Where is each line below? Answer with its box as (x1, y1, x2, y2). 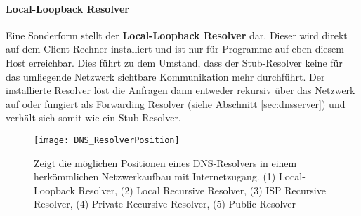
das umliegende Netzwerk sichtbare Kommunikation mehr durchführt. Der (6, 69, 325, 83)
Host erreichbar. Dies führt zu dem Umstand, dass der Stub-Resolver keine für (6, 55, 343, 69)
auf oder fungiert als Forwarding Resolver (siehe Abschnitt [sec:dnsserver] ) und (6, 96, 346, 111)
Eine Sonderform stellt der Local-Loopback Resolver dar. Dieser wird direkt (6, 27, 348, 42)
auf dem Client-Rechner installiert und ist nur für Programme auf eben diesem (6, 41, 344, 56)
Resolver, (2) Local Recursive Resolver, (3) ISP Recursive (78, 182, 326, 197)
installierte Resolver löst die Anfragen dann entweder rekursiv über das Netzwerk (6, 83, 355, 97)
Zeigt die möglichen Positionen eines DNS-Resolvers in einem (34, 155, 297, 170)
